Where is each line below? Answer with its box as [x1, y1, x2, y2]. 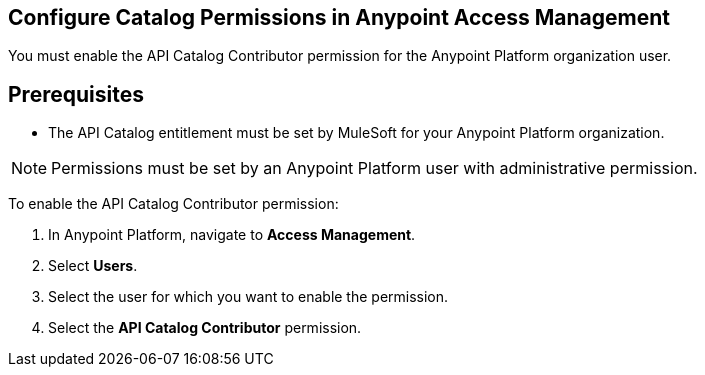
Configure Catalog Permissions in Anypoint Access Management [8, 5, 670, 30]
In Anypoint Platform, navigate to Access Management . [48, 226, 416, 244]
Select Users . [48, 257, 138, 275]
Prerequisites [8, 81, 144, 107]
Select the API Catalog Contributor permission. [48, 319, 362, 337]
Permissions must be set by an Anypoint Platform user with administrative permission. [51, 158, 698, 179]
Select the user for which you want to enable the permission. [48, 288, 449, 306]
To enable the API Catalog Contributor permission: [8, 195, 339, 213]
